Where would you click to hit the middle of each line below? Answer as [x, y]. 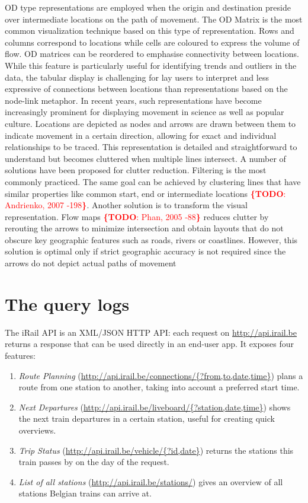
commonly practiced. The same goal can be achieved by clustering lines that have [153, 181]
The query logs [67, 303]
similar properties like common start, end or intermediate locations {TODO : [145, 193]
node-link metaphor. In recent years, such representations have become [133, 100]
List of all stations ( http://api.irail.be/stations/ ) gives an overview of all [151, 481]
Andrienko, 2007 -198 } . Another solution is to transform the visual [126, 205]
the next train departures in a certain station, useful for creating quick [147, 418]
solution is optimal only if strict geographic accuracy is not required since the [145, 251]
